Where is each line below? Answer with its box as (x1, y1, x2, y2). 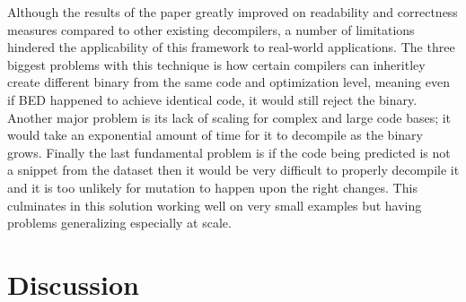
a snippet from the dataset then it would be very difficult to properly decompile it (7, 160, 460, 179)
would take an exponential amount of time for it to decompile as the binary (7, 125, 423, 144)
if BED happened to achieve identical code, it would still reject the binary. (7, 90, 418, 108)
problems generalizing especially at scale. (7, 213, 232, 232)
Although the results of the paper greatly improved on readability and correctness (7, 3, 458, 21)
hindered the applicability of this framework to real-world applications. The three (7, 38, 455, 56)
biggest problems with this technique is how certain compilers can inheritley (7, 55, 426, 73)
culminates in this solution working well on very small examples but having (7, 195, 422, 214)
